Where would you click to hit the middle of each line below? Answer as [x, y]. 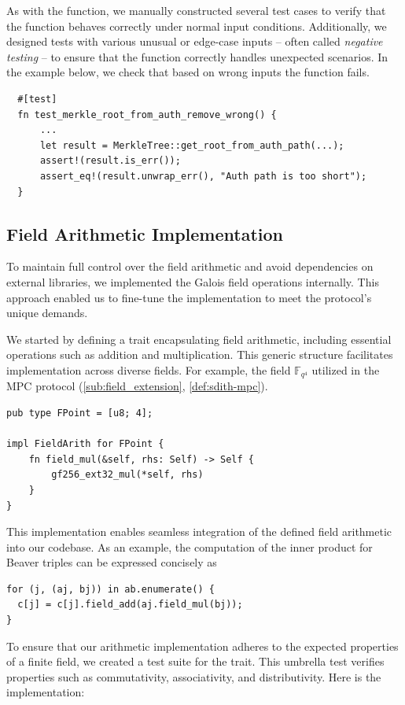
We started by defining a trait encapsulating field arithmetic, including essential [199, 339]
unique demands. [47, 313]
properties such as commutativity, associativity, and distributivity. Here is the [194, 676]
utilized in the [346, 369]
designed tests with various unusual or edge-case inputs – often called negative [195, 41]
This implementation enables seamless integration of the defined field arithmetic [199, 532]
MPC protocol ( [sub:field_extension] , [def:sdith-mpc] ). [137, 386]
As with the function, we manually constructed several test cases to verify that [196, 10]
